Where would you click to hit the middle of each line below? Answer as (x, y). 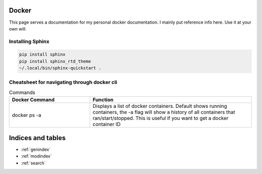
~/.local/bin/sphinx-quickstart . (60, 68)
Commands (22, 93)
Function (103, 100)
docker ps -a (26, 115)
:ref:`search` (33, 163)
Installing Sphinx (29, 41)
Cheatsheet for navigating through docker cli (63, 82)
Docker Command (33, 100)
